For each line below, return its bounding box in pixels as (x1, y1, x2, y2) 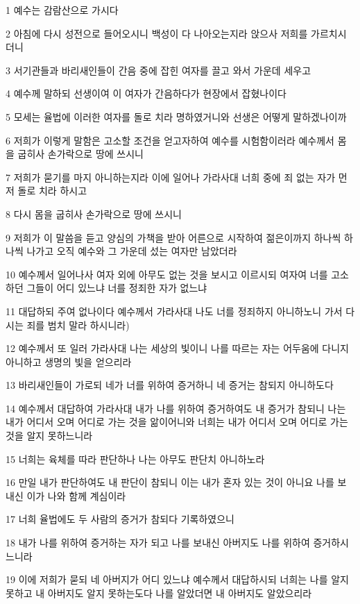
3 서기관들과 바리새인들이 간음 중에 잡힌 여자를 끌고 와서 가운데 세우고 (6, 62, 311, 77)
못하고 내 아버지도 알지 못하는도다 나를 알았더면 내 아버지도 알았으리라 (6, 585, 312, 600)
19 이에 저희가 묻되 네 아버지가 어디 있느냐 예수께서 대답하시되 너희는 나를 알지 (6, 572, 349, 587)
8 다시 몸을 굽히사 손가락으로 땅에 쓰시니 (6, 206, 182, 221)
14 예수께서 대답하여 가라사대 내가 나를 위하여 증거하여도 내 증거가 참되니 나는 (6, 401, 346, 415)
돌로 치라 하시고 (17, 183, 87, 198)
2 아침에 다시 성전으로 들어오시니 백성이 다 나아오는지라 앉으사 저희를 (6, 26, 308, 40)
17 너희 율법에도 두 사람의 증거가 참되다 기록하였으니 (6, 512, 234, 526)
